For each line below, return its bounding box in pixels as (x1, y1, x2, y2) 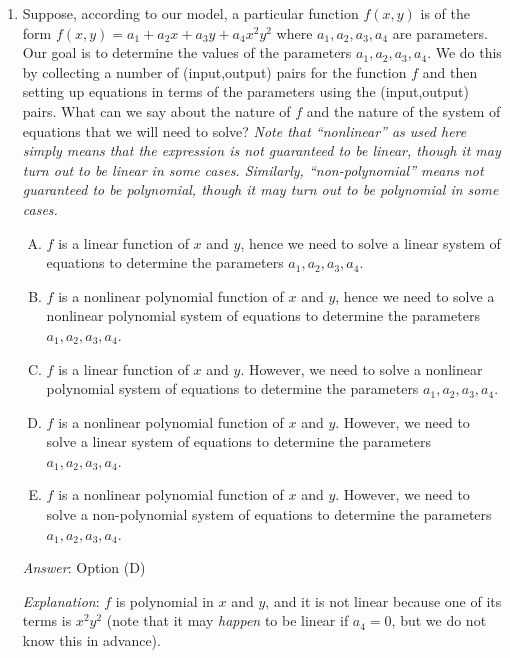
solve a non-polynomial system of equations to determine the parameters (46, 504, 492, 525)
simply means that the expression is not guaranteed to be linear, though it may (22, 140, 501, 161)
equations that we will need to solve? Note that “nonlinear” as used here (22, 120, 467, 141)
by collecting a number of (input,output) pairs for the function (22, 61, 407, 82)
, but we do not (391, 610, 487, 631)
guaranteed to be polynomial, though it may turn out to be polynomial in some (22, 179, 499, 200)
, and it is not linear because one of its (265, 590, 502, 611)
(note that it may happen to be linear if (106, 610, 349, 631)
